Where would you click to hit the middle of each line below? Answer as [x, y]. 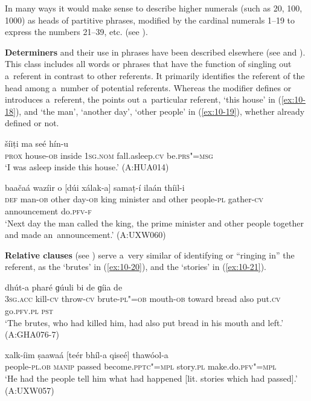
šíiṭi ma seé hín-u [37, 143]
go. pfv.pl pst [29, 311]
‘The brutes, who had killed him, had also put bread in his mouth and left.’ [144, 322]
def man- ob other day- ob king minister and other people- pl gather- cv [134, 199]
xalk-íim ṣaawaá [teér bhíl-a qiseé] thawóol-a [87, 354]
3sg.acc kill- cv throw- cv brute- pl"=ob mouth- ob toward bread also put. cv [143, 299]
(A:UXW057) [30, 390]
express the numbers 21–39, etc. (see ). [76, 32]
